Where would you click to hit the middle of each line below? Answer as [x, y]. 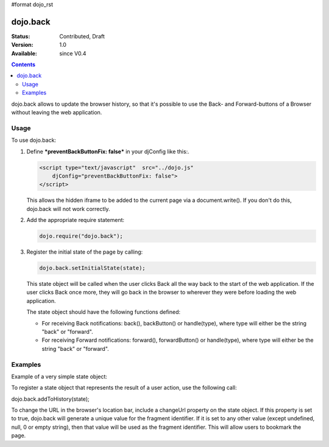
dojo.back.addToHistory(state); [50, 399]
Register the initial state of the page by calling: [85, 252]
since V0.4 [73, 53]
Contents [23, 64]
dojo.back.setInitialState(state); [92, 268]
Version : [22, 45]
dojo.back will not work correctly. [68, 209]
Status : [21, 36]
